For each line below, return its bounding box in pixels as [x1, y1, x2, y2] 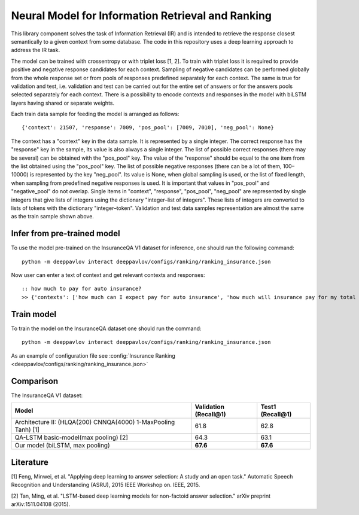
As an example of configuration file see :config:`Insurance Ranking [11, 352, 176, 359]
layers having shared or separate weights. [11, 99, 115, 106]
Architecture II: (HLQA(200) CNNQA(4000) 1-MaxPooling [14, 418, 175, 426]
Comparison [11, 376, 59, 386]
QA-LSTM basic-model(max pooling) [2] [14, 434, 128, 442]
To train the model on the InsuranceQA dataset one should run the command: [11, 325, 202, 332]
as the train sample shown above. [11, 213, 94, 220]
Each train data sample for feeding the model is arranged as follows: [11, 111, 180, 118]
